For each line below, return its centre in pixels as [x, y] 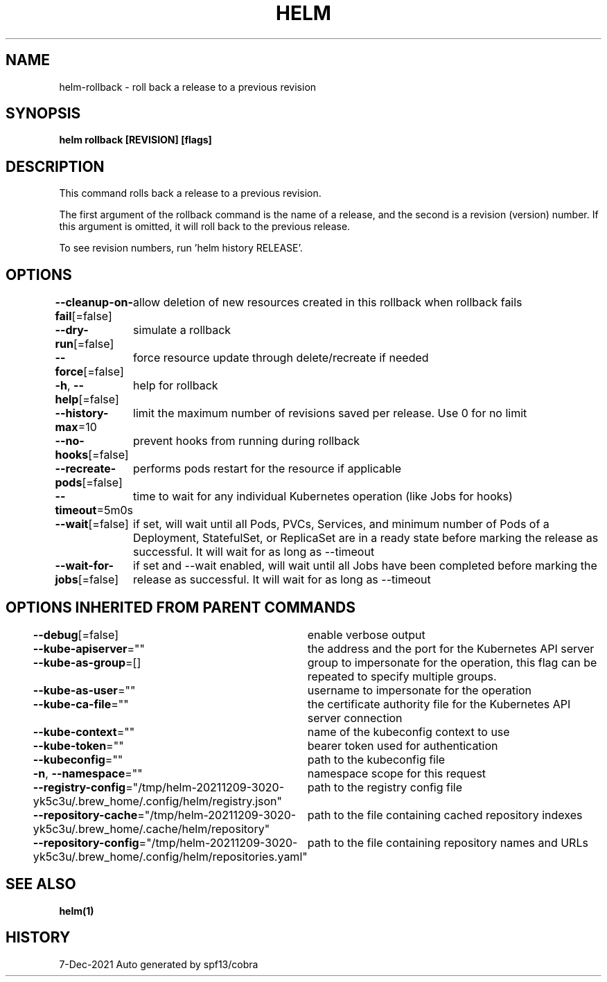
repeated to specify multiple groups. [402, 676]
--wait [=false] [92, 524]
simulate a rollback [182, 330]
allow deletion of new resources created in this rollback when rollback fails [328, 303]
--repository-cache [85, 815]
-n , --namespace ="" [88, 773]
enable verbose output [366, 634]
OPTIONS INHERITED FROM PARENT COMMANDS [181, 607]
